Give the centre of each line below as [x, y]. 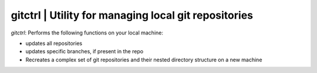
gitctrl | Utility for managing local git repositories [132, 15]
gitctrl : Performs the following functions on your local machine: [87, 33]
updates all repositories [54, 43]
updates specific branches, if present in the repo [85, 51]
